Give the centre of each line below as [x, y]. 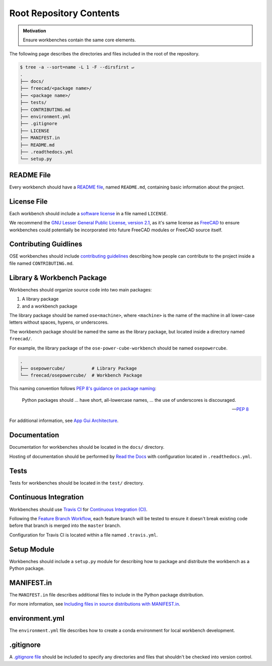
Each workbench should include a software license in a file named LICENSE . [89, 213]
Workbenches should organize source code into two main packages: [81, 289]
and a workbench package [50, 306]
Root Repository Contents [64, 13]
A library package [40, 299]
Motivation [35, 31]
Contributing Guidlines [46, 244]
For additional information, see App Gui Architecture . [64, 420]
